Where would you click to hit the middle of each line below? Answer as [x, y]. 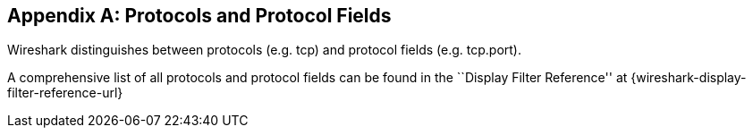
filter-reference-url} [65, 93]
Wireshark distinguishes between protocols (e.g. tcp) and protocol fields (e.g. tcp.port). [264, 50]
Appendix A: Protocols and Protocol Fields [199, 16]
